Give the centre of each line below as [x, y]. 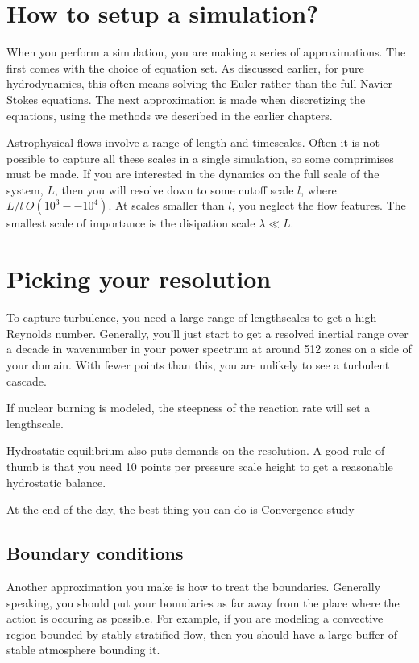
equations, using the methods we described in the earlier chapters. [170, 115]
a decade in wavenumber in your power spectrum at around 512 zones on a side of [209, 349]
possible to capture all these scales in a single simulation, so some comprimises [200, 158]
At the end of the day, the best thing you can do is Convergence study [180, 509]
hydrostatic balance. [56, 482]
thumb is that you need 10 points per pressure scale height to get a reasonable [200, 466]
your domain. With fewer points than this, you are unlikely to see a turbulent [198, 364]
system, [25, 189]
